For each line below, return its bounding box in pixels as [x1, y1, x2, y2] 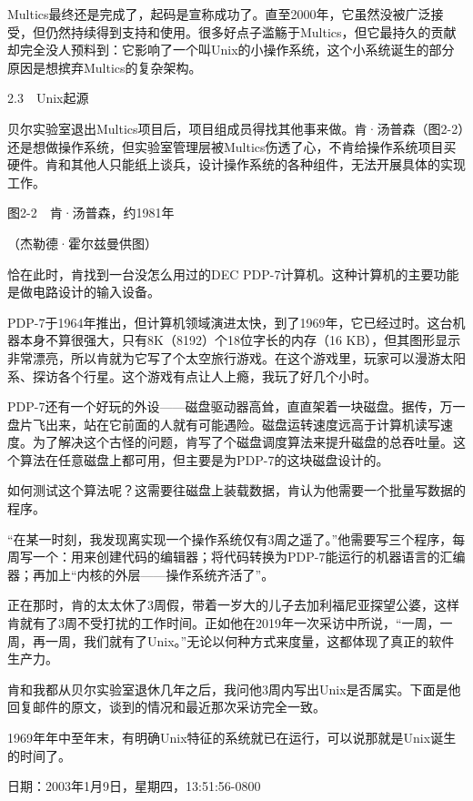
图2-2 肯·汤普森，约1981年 [7, 203, 175, 222]
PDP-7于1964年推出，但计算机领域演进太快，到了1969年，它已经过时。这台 [7, 312, 453, 331]
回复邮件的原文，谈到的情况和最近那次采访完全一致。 [7, 697, 326, 716]
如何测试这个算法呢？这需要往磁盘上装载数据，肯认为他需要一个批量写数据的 [7, 481, 466, 500]
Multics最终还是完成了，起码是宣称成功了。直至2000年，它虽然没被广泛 [7, 5, 431, 23]
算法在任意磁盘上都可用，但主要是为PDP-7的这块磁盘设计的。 [19, 450, 389, 469]
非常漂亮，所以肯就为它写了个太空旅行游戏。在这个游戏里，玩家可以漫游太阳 [7, 348, 466, 367]
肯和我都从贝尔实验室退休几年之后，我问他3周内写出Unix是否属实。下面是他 [7, 679, 461, 698]
